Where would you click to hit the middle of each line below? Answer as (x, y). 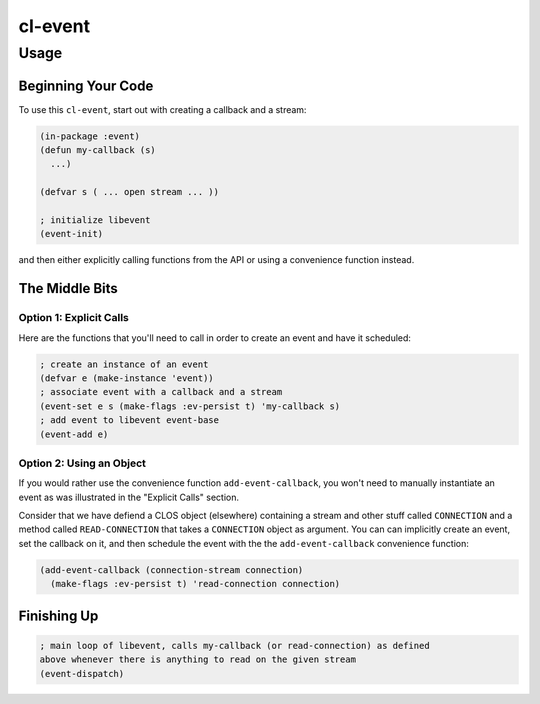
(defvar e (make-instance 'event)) (126, 378)
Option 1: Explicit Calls (73, 318)
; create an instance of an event (124, 364)
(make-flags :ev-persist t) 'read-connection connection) (195, 584)
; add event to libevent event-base (129, 420)
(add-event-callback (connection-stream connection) (171, 569)
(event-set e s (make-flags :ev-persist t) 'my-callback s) (190, 406)
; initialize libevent (95, 220)
